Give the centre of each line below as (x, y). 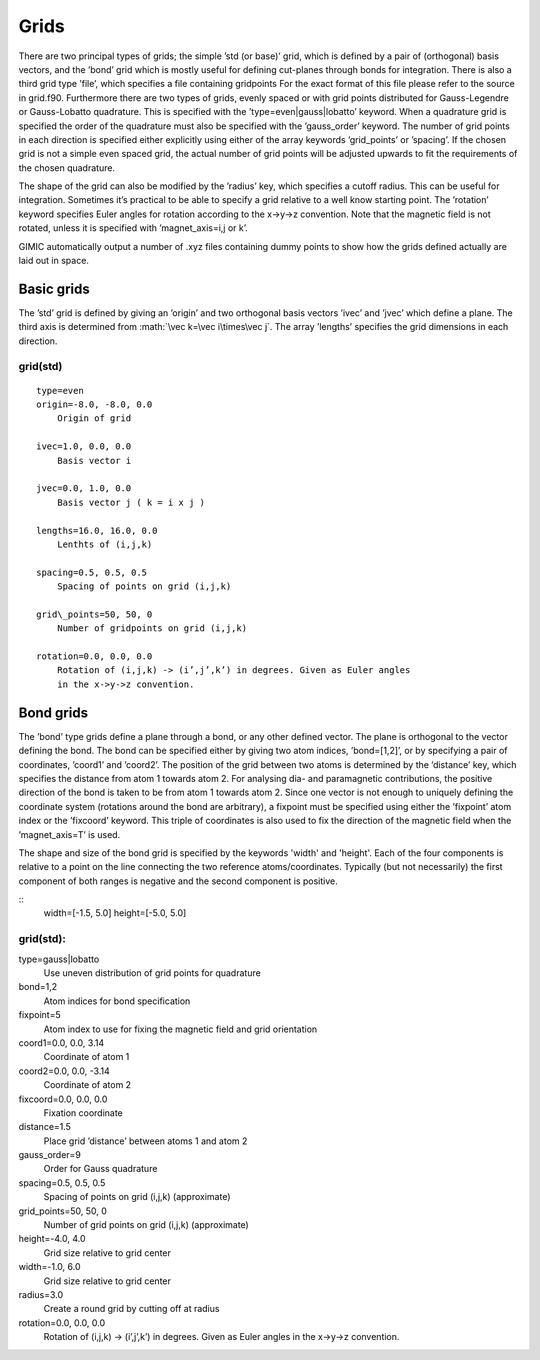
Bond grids (53, 712)
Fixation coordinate (83, 1112)
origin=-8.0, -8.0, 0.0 (94, 404)
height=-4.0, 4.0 (52, 1239)
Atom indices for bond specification (117, 1001)
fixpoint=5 (39, 1015)
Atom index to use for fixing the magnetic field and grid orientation (180, 1029)
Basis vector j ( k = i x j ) (130, 502)
